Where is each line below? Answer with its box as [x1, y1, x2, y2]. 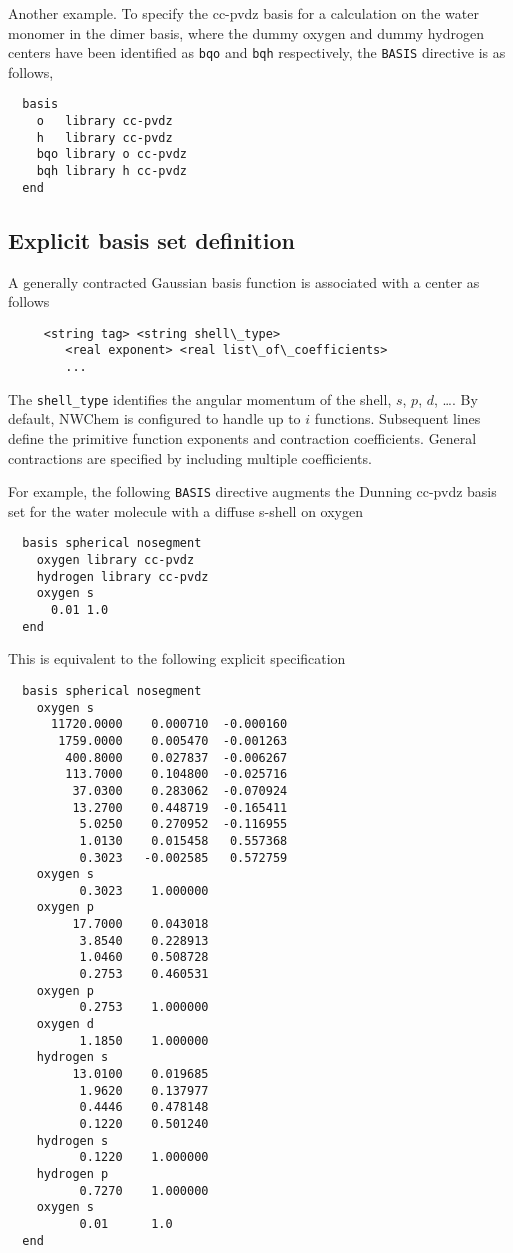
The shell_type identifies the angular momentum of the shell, [8, 388, 392, 409]
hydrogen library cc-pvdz [36, 569, 209, 584]
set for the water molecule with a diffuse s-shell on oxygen [8, 500, 363, 521]
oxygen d [36, 1017, 94, 1032]
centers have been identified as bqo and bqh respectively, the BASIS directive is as [8, 42, 506, 63]
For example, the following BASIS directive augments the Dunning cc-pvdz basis [8, 481, 497, 502]
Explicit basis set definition [8, 224, 295, 255]
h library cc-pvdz [36, 130, 173, 145]
